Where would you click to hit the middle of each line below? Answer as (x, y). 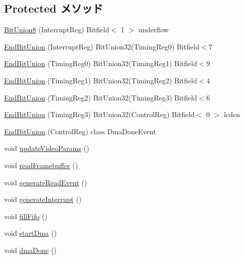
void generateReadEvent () (46, 182)
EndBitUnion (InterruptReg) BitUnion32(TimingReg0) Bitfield (102, 46)
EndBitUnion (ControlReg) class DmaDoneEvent (80, 131)
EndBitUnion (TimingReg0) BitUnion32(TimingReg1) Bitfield (101, 63)
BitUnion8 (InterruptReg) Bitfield (57, 30)
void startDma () (31, 233)
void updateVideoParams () (47, 148)
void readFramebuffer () (41, 165)
